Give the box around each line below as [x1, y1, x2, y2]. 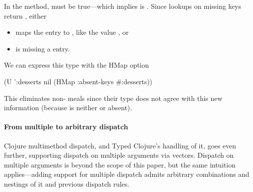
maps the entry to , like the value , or [15, 27, 129, 37]
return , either [4, 10, 47, 21]
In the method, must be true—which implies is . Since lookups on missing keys [4, 1, 241, 11]
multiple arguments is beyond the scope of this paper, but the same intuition [4, 159, 236, 169]
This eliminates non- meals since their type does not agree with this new [4, 93, 223, 103]
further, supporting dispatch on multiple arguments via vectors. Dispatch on [4, 150, 234, 160]
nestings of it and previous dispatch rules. [4, 178, 130, 189]
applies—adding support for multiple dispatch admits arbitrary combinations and [4, 169, 250, 179]
